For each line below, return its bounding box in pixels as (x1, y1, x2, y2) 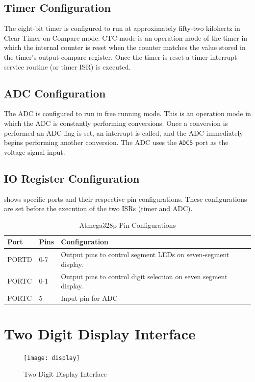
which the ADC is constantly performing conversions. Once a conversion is (4, 118, 228, 128)
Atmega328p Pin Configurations (79, 219, 176, 230)
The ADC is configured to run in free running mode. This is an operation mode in (4, 108, 251, 119)
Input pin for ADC (61, 293, 118, 303)
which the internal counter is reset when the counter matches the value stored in (4, 42, 246, 52)
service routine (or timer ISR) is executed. (4, 61, 131, 72)
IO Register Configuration (4, 170, 140, 186)
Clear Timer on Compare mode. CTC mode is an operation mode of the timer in (4, 32, 248, 43)
